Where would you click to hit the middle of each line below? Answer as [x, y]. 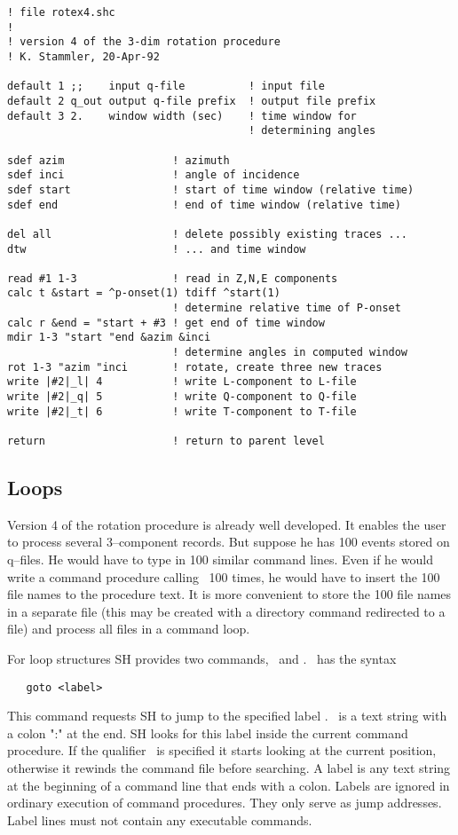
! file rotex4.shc [61, 12]
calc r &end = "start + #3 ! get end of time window [166, 323]
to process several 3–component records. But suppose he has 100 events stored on [229, 542]
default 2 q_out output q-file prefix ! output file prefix [192, 101]
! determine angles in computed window [290, 353]
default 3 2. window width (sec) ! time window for [182, 116]
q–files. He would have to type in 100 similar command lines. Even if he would [220, 559]
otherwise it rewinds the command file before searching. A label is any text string [229, 768]
